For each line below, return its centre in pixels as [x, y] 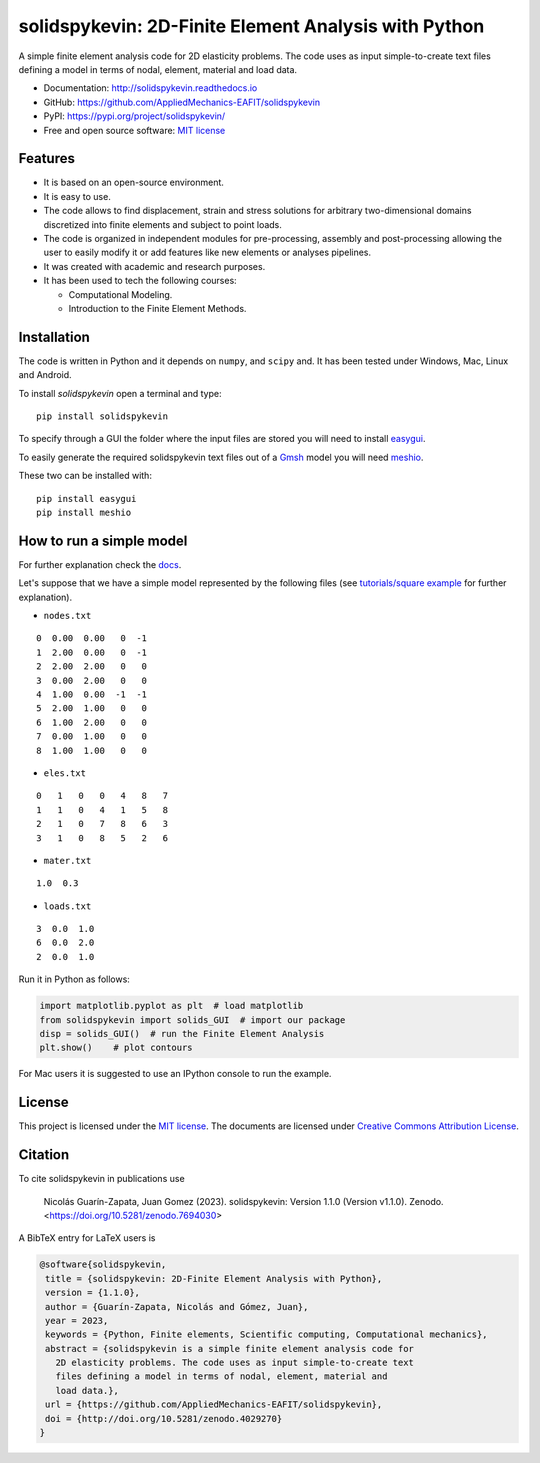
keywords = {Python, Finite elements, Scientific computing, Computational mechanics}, [267, 1334]
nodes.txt [67, 616]
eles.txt [65, 773]
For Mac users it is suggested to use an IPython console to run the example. [175, 1074]
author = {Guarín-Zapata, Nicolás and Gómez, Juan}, [177, 1306]
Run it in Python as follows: [74, 979]
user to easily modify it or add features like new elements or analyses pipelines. [207, 252]
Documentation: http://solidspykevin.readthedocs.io [150, 88]
